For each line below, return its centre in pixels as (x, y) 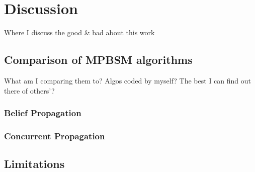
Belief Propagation (43, 113)
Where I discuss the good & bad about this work (79, 32)
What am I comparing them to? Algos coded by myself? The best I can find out (128, 80)
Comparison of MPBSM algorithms (98, 60)
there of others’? (29, 90)
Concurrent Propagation (55, 136)
